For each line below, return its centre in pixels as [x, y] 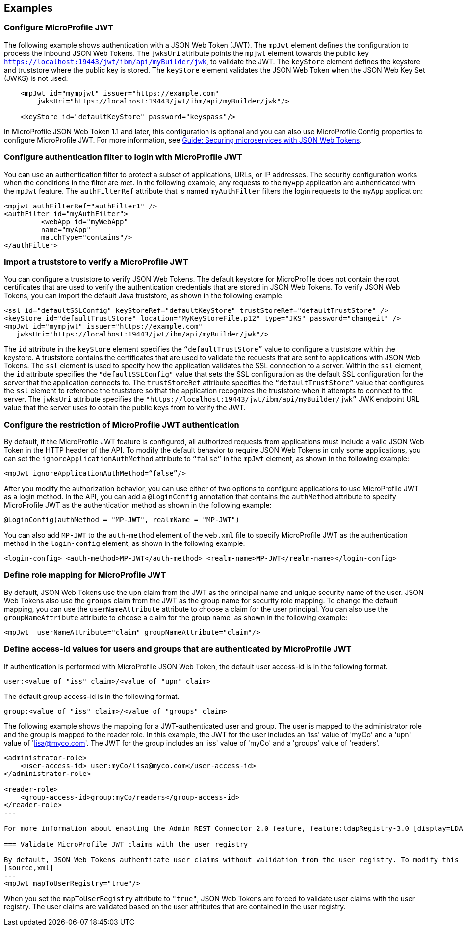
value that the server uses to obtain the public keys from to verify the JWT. [125, 408]
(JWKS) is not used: [36, 78]
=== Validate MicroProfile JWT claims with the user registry [126, 844]
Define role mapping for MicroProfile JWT [85, 575]
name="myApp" [66, 229]
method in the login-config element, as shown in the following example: [125, 543]
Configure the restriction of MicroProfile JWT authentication [122, 425]
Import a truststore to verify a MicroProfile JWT [96, 262]
